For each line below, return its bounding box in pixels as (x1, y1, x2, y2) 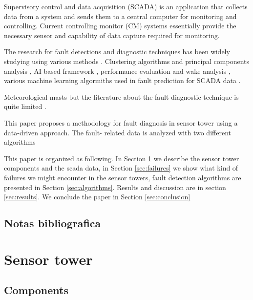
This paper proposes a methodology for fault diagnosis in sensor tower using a (4, 117, 238, 128)
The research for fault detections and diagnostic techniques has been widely (4, 46, 230, 57)
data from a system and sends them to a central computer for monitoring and (4, 11, 237, 21)
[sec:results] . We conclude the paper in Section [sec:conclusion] (4, 192, 190, 202)
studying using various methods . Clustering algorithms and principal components (4, 56, 250, 66)
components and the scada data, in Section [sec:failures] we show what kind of (4, 163, 238, 173)
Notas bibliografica (4, 215, 101, 231)
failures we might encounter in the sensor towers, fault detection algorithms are (4, 172, 241, 182)
